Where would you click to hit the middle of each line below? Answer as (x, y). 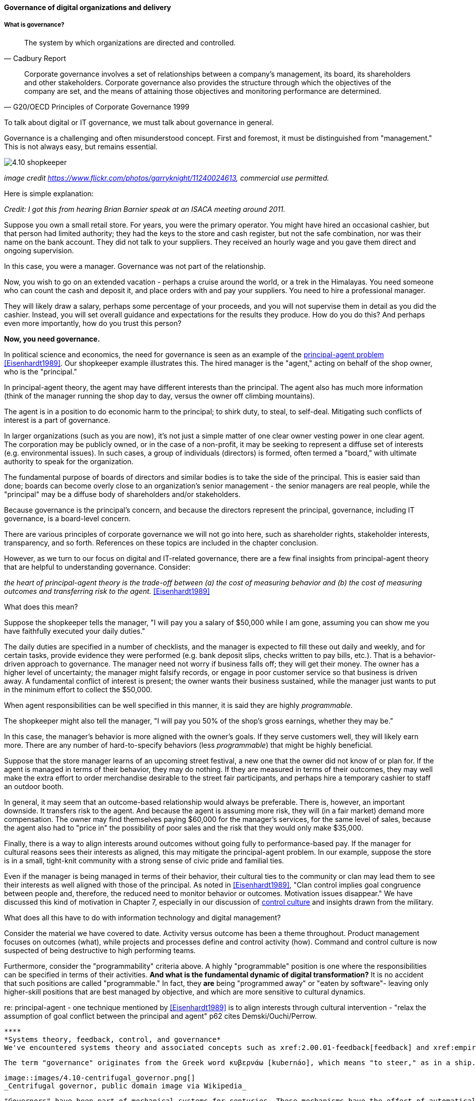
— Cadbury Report (35, 58)
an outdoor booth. (34, 786)
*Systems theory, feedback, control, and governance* (112, 1039)
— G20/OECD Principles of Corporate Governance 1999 (97, 106)
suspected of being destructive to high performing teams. (100, 950)
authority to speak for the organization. (69, 461)
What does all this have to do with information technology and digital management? (142, 917)
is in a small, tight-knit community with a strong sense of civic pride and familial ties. (144, 860)
